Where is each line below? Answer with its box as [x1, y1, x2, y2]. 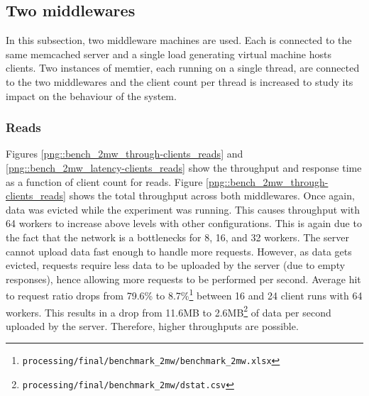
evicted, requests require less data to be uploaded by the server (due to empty [6, 258, 346, 273]
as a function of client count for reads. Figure [6, 174, 203, 189]
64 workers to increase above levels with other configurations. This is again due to [6, 216, 362, 231]
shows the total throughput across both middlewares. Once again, [69, 188, 355, 203]
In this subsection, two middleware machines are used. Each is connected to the [6, 33, 352, 48]
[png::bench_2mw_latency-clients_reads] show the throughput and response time [6, 160, 362, 175]
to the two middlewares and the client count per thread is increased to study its [6, 74, 353, 89]
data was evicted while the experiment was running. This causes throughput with [6, 202, 360, 216]
